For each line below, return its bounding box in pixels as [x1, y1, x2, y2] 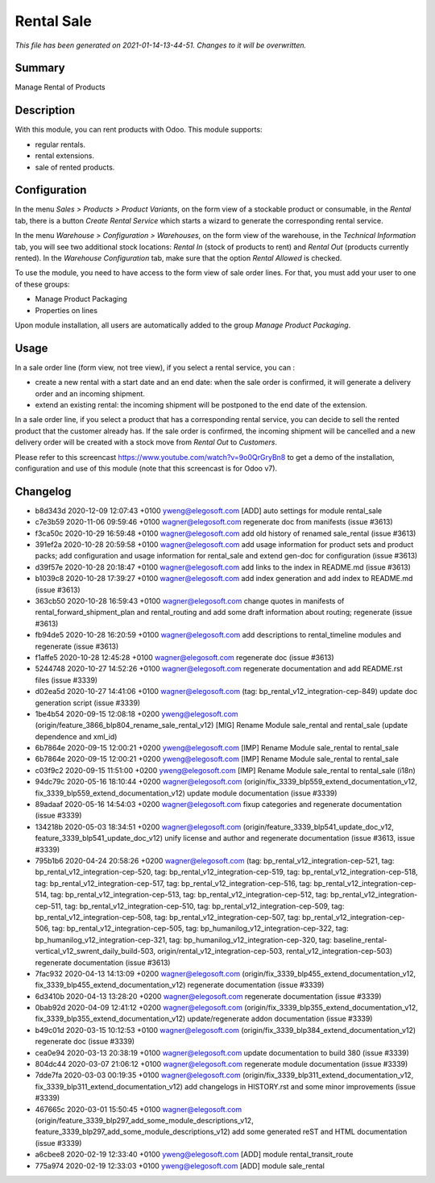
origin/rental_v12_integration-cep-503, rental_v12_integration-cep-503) [157, 947, 393, 956]
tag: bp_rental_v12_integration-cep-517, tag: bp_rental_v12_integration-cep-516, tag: [35, 878, 313, 888]
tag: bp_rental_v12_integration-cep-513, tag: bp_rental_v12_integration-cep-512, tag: [50, 890, 329, 900]
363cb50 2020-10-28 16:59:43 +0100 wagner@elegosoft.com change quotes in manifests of [35, 596, 345, 606]
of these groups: [14, 279, 70, 289]
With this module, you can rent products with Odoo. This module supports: [14, 125, 263, 135]
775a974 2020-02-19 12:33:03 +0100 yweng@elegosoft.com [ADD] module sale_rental [35, 1160, 325, 1170]
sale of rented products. [35, 162, 115, 172]
